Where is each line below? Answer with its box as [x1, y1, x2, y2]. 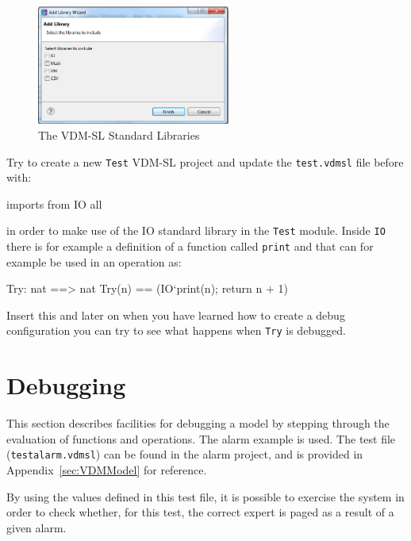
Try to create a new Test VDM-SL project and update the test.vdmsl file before [6, 153, 404, 170]
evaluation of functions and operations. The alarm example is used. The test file [6, 430, 396, 447]
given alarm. [6, 519, 67, 535]
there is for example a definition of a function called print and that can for [6, 238, 374, 255]
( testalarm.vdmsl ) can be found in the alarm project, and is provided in [6, 446, 363, 462]
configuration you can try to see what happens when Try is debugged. [6, 322, 346, 339]
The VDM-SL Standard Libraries [38, 126, 200, 143]
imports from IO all [6, 195, 102, 212]
